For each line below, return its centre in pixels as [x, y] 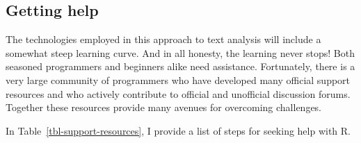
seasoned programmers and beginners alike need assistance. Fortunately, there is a [180, 66]
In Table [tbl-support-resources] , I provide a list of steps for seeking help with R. [178, 130]
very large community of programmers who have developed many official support [178, 79]
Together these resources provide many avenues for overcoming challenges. [164, 107]
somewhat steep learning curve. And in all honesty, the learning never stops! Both [180, 52]
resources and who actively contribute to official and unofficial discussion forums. [178, 93]
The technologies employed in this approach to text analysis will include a [163, 39]
